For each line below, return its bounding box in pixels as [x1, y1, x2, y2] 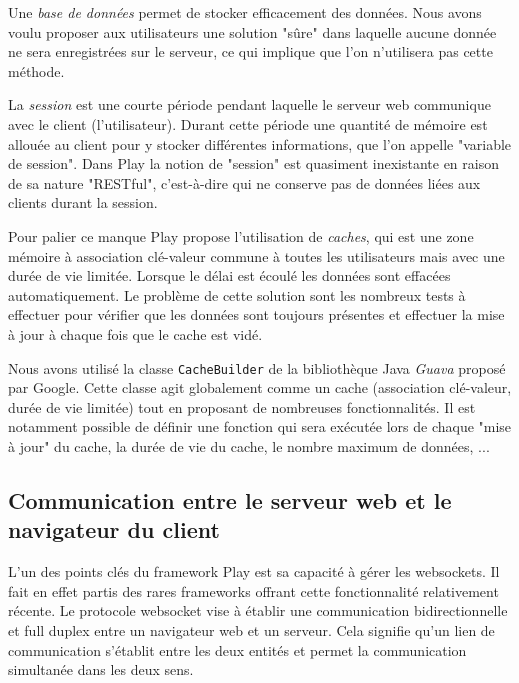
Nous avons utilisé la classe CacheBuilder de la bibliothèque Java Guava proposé [8, 357, 506, 378]
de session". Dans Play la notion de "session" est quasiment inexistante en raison [8, 153, 499, 174]
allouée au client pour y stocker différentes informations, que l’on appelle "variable [8, 133, 512, 154]
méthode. [8, 60, 65, 81]
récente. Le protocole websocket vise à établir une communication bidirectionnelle [8, 600, 508, 621]
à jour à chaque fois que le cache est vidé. [8, 323, 263, 344]
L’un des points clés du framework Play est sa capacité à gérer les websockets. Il [8, 561, 500, 582]
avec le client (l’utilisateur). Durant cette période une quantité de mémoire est [8, 113, 488, 134]
